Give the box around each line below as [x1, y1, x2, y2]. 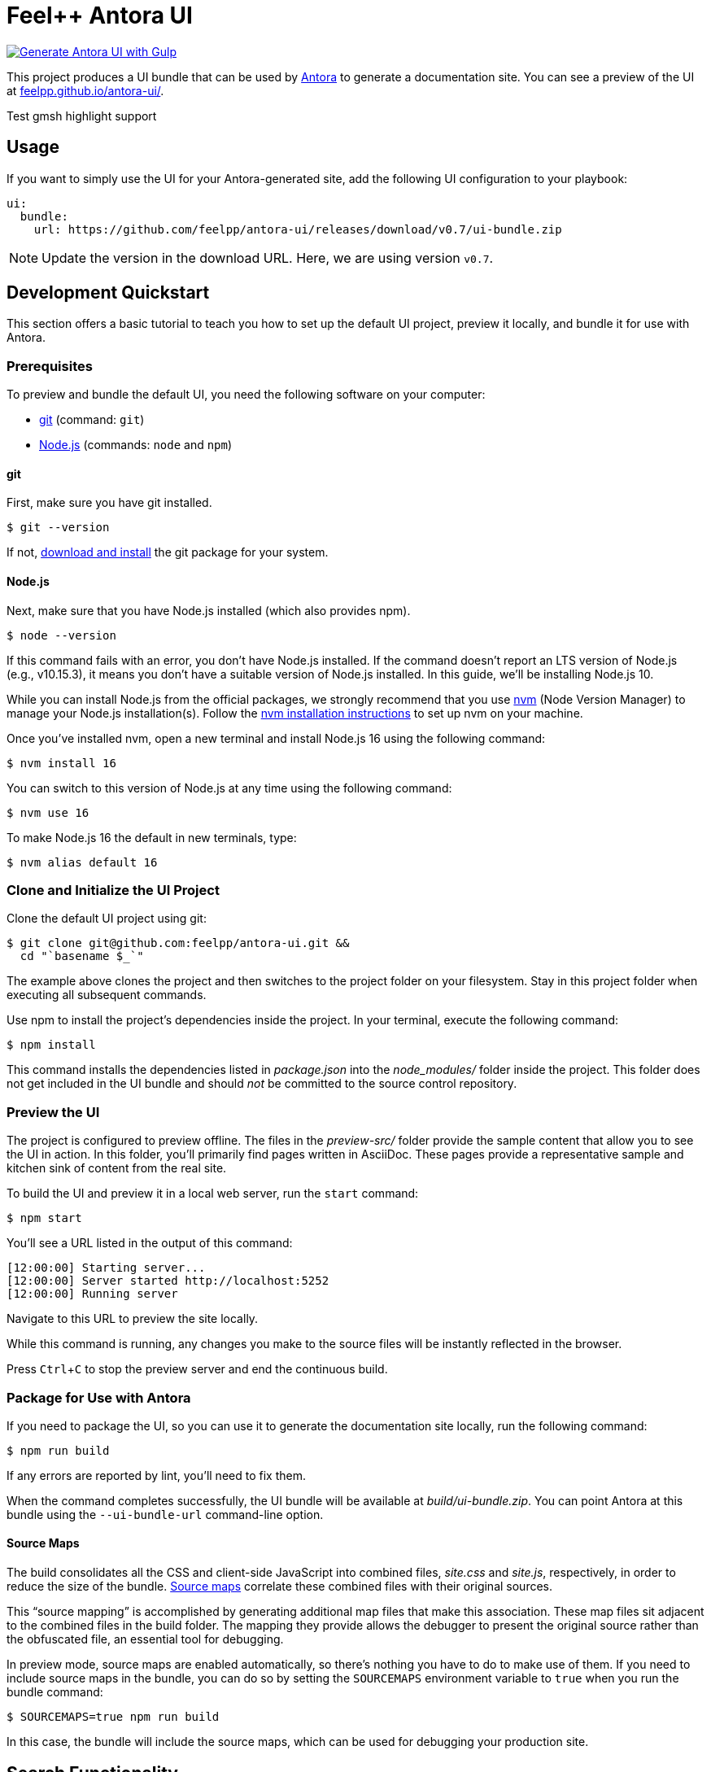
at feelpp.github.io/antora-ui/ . [7, 83, 164, 98]
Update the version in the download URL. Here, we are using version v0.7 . [41, 249, 494, 266]
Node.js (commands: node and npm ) [39, 438, 233, 452]
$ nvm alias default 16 [7, 855, 158, 869]
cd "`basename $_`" [20, 949, 144, 963]
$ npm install [7, 1038, 96, 1052]
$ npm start [7, 1211, 82, 1225]
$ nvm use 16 [7, 805, 89, 819]
